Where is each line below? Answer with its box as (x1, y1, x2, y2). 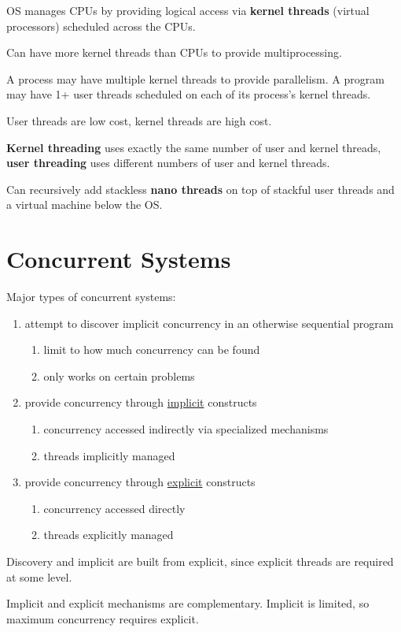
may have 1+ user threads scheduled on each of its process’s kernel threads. (6, 86, 371, 102)
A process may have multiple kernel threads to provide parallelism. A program (6, 70, 384, 87)
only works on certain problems (43, 367, 195, 384)
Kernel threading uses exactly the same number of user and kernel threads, (6, 139, 381, 155)
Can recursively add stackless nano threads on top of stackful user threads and (6, 180, 395, 197)
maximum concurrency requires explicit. (6, 610, 199, 626)
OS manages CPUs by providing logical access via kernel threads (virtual (6, 2, 370, 18)
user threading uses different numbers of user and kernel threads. (6, 154, 330, 171)
